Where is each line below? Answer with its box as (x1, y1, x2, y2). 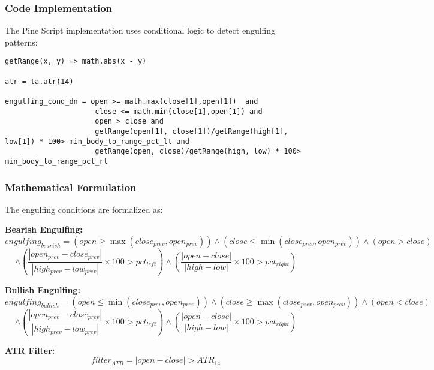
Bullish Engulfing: (5, 283, 80, 296)
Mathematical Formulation (5, 179, 137, 194)
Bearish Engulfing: (5, 223, 83, 236)
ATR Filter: (5, 344, 55, 356)
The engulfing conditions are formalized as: (5, 203, 163, 215)
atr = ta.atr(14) (5, 77, 74, 86)
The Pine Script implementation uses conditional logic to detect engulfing (5, 24, 276, 37)
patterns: (5, 35, 38, 48)
